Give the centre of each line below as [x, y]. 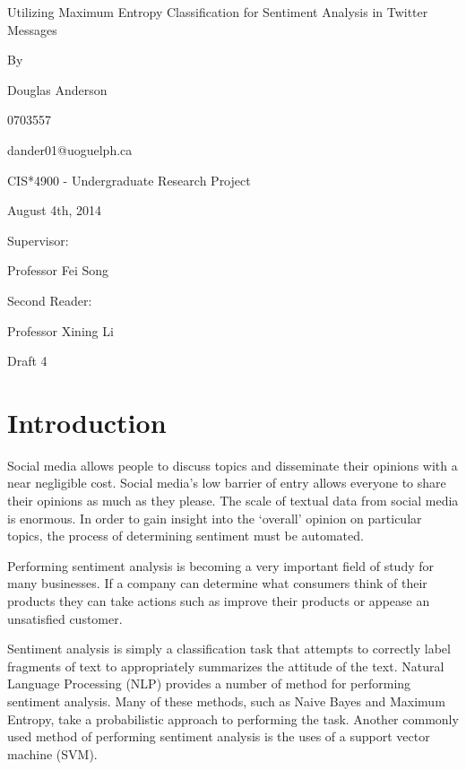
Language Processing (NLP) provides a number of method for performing [209, 683]
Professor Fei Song [58, 270]
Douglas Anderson [57, 89]
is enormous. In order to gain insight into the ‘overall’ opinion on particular [215, 518]
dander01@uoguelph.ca [70, 149]
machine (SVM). [52, 753]
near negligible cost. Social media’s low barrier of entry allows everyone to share [227, 483]
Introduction [87, 422]
